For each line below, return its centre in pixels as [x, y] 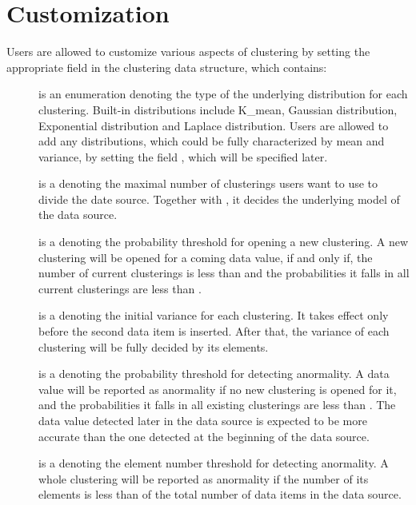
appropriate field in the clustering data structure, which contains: [167, 67]
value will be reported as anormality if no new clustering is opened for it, [218, 389]
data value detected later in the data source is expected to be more [203, 420]
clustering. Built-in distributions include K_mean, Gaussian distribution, [218, 109]
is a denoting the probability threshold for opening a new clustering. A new [224, 242]
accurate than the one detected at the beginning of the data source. [204, 436]
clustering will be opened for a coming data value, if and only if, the [206, 257]
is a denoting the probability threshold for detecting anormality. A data [214, 374]
